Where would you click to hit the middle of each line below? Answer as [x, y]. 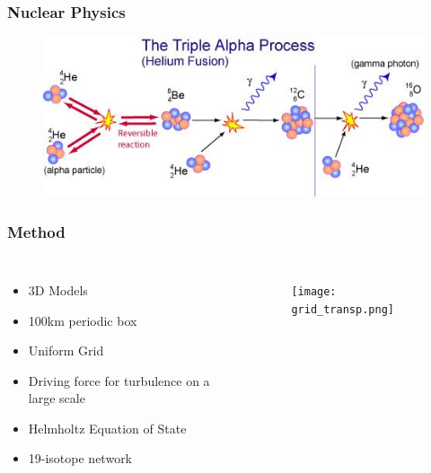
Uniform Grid [66, 350]
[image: [314, 291]
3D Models [58, 289]
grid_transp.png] [343, 309]
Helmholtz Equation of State [107, 428]
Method [36, 231]
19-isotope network [80, 458]
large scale [57, 398]
